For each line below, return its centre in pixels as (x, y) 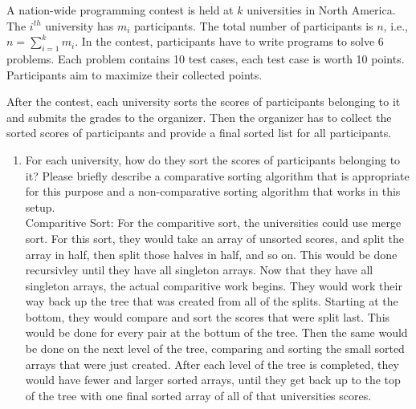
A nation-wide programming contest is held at (120, 10)
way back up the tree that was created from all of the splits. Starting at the (212, 301)
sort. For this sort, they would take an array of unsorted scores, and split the (214, 238)
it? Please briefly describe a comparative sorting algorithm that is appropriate (217, 175)
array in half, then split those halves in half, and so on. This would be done (211, 254)
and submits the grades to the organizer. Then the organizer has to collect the (199, 117)
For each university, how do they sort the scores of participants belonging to (213, 159)
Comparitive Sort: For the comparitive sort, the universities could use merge (213, 223)
